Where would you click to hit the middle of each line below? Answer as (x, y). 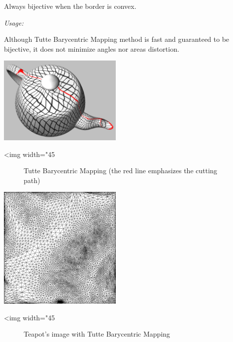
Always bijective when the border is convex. (70, 6)
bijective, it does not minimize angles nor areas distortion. (92, 48)
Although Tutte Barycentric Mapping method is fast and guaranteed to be (117, 39)
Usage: (14, 22)
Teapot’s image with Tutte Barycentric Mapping (97, 334)
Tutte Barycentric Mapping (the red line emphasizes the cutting (120, 171)
